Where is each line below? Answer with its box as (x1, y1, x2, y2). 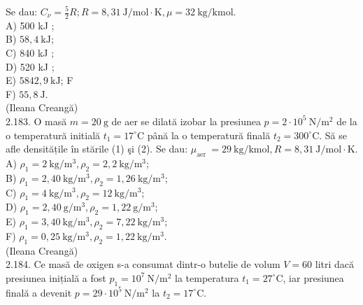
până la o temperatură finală (147, 127, 271, 142)
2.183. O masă (6, 113, 67, 128)
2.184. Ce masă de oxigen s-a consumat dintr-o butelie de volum (6, 257, 280, 271)
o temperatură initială (6, 127, 101, 142)
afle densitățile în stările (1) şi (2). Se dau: (6, 141, 188, 156)
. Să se (319, 127, 347, 142)
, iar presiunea (283, 270, 344, 285)
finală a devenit (6, 285, 72, 299)
